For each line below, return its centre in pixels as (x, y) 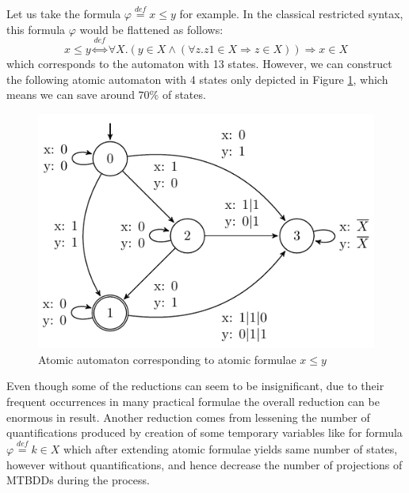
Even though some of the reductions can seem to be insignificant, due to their (195, 386)
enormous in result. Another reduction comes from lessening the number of (188, 417)
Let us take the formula (64, 14)
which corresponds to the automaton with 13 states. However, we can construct (199, 64)
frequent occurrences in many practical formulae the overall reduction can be (193, 402)
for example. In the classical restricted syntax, (291, 14)
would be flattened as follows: (151, 29)
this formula (36, 29)
